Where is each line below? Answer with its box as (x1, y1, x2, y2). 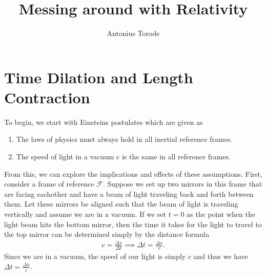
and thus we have (193, 251, 248, 262)
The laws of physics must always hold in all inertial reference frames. (16, 134, 233, 144)
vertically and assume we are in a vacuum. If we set (4, 209, 167, 219)
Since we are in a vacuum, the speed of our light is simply (4, 251, 186, 262)
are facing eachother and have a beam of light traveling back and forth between (4, 188, 254, 199)
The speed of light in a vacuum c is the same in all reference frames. (16, 151, 231, 162)
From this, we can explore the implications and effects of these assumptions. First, (4, 168, 262, 179)
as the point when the (187, 209, 255, 219)
